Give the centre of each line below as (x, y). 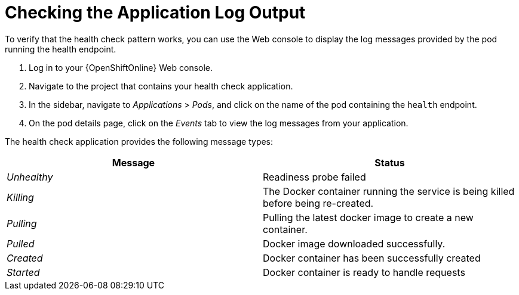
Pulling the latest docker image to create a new (368, 217)
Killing (20, 197)
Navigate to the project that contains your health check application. (161, 86)
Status (390, 162)
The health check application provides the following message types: (139, 141)
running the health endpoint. (61, 49)
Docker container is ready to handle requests (364, 272)
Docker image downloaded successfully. (354, 243)
